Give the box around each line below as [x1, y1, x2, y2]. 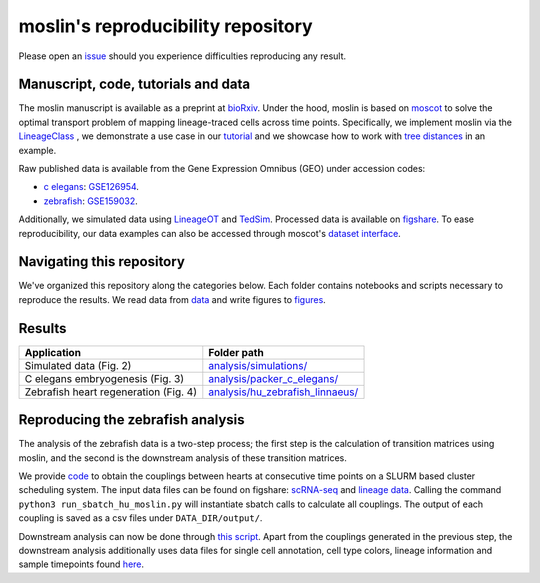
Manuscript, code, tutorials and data [18, 76, 250, 93]
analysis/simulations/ [208, 358, 308, 372]
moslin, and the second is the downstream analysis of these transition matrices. [18, 451, 347, 464]
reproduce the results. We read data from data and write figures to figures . [18, 293, 327, 305]
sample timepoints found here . [18, 558, 145, 570]
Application [24, 345, 82, 359]
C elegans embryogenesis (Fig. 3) [24, 371, 185, 385]
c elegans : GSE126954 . [43, 181, 140, 193]
